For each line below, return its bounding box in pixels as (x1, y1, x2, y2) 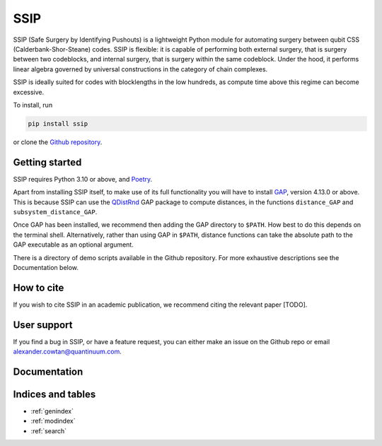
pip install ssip (28, 119, 88, 127)
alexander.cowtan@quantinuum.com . (13, 347, 122, 356)
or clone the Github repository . (13, 138, 103, 146)
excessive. (13, 88, 45, 96)
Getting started (13, 156, 82, 168)
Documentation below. (13, 263, 79, 271)
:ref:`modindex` (30, 417, 76, 426)
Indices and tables (13, 388, 96, 400)
